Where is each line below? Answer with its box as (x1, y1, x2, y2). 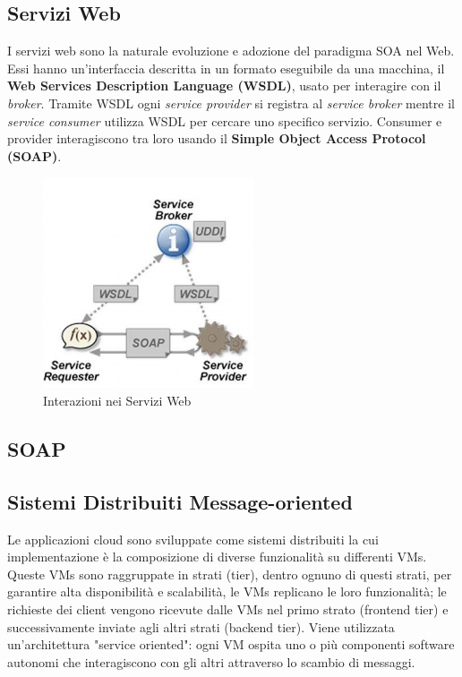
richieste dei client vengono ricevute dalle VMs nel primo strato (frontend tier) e (7, 599, 449, 618)
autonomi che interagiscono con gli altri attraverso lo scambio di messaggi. (7, 652, 415, 671)
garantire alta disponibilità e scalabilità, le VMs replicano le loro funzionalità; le (7, 582, 447, 601)
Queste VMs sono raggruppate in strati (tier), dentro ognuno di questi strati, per (7, 564, 452, 583)
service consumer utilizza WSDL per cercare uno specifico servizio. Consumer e (7, 111, 442, 130)
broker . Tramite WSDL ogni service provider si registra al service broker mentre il (7, 93, 455, 112)
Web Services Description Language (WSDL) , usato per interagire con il (7, 76, 441, 95)
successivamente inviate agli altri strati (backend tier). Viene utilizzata (7, 617, 395, 636)
